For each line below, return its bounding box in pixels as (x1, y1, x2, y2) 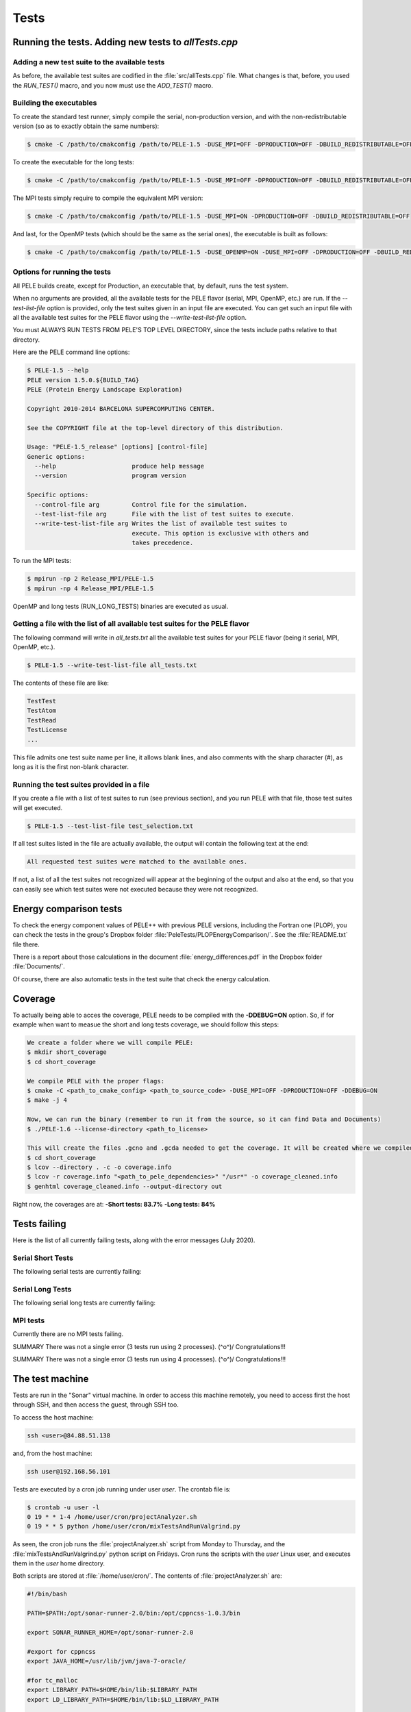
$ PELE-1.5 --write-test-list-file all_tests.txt (27, 662, 197, 669)
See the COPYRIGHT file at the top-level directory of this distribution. (27, 424, 284, 431)
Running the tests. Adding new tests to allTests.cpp (12, 36, 238, 48)
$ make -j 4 (27, 1096, 68, 1104)
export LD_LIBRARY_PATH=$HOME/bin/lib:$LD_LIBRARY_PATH (27, 1696, 219, 1703)
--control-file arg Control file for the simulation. (34, 501, 248, 508)
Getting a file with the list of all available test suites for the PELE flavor (12, 619, 250, 629)
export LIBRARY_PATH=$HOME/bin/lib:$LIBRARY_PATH (27, 1686, 197, 1694)
